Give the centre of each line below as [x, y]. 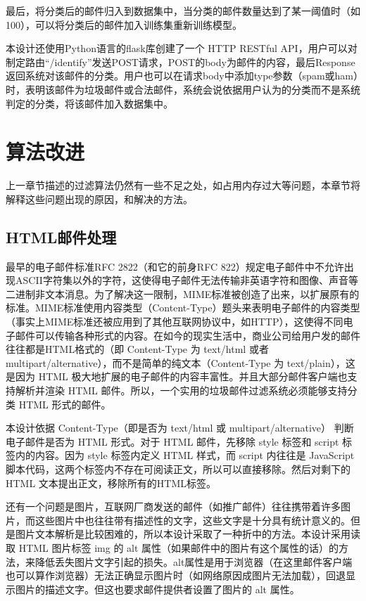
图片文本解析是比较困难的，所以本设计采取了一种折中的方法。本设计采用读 [188, 534]
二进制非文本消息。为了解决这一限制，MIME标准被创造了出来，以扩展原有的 [183, 293]
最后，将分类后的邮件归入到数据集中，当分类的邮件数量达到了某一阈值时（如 [183, 11]
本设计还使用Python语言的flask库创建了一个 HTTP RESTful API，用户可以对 [182, 48]
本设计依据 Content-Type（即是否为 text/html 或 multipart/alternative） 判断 [180, 428]
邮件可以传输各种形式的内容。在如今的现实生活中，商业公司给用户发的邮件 [188, 335]
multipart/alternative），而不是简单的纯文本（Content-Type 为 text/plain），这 [181, 362]
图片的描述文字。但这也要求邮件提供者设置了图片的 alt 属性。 [157, 589]
